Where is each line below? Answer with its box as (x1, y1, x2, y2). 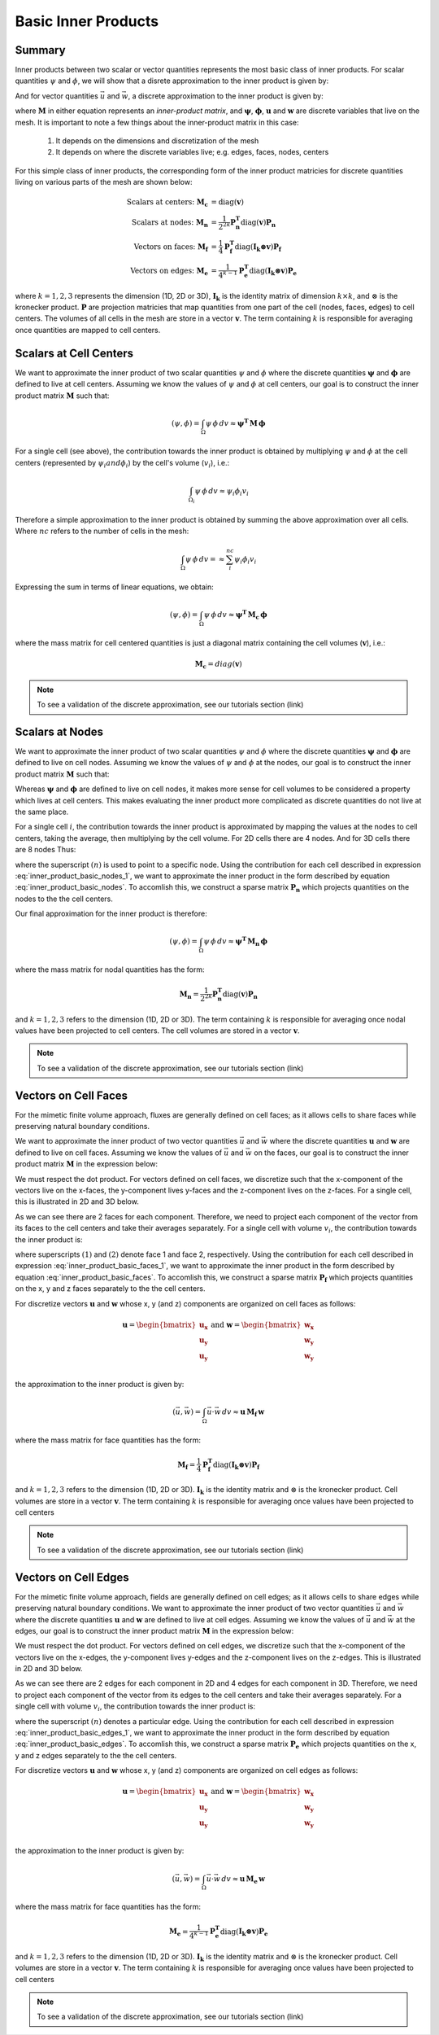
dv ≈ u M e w (220, 1874, 266, 1885)
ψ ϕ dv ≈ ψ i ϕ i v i (194, 487, 250, 497)
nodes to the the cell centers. (15, 894, 114, 904)
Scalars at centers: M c (126, 198, 209, 209)
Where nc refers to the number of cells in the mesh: (15, 526, 189, 536)
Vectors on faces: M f (133, 242, 209, 253)
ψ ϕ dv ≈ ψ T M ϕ (205, 417, 266, 427)
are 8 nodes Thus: (15, 845, 76, 855)
